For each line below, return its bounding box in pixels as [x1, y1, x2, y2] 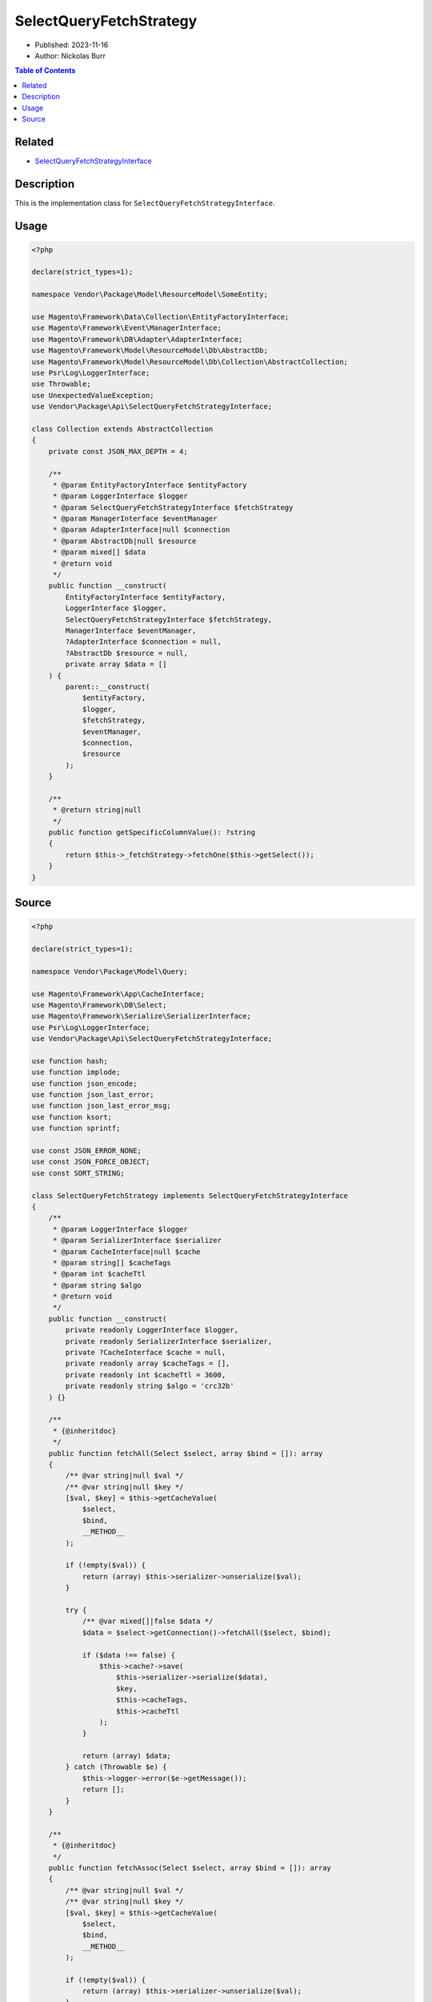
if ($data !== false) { [82, 1650, 176, 1659]
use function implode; [31, 1067, 121, 1077]
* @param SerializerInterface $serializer [52, 1236, 222, 1245]
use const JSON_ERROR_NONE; [31, 1146, 142, 1155]
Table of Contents [14, 66, 76, 75]
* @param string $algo [52, 1280, 142, 1289]
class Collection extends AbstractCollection [31, 424, 214, 433]
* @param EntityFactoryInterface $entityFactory [52, 480, 247, 489]
